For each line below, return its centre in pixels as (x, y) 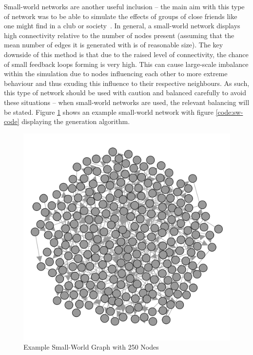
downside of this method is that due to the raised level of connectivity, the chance (126, 54)
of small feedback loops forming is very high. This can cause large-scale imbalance (126, 64)
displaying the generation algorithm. (76, 121)
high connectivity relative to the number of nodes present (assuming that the (119, 35)
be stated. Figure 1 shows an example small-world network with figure (109, 112)
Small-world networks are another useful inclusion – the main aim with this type (124, 6)
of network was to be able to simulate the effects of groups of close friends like (121, 16)
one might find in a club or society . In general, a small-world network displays (122, 26)
